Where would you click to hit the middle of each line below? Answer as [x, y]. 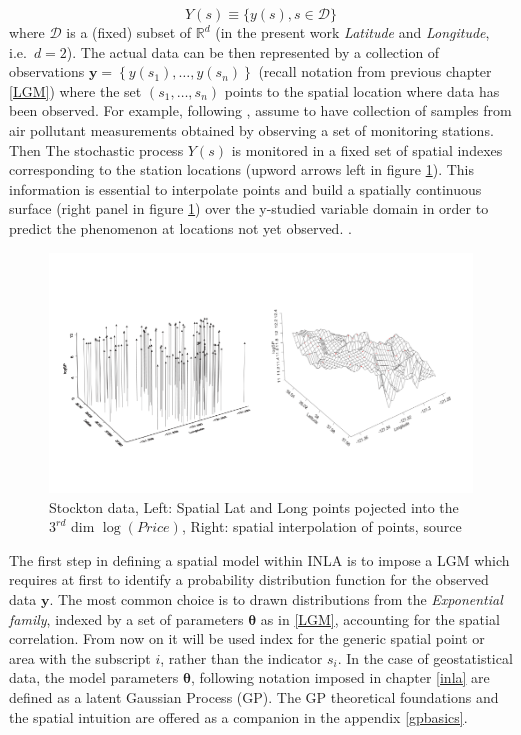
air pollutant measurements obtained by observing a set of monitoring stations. [251, 129]
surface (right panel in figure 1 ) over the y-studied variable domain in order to [249, 208]
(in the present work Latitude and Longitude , [352, 32]
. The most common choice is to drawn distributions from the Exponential [276, 599]
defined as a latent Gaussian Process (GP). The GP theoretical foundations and [254, 697]
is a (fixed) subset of [129, 32]
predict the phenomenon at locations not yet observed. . [180, 227]
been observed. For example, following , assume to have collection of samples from [260, 110]
